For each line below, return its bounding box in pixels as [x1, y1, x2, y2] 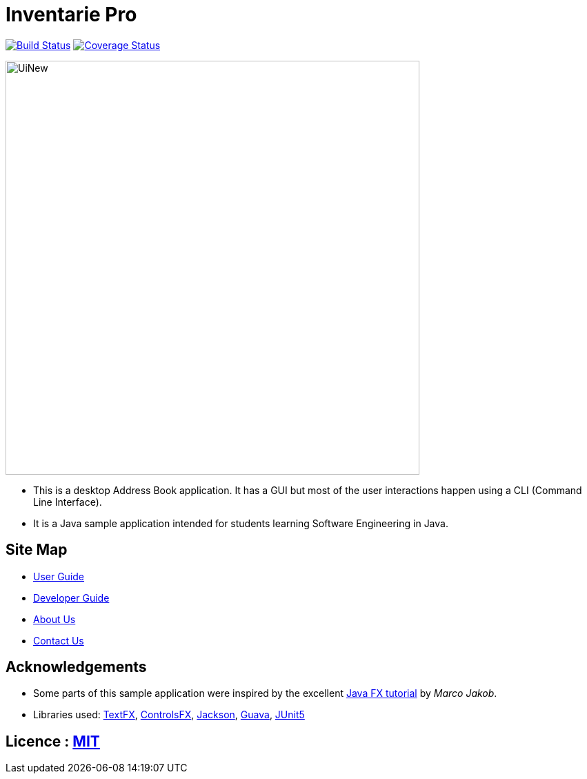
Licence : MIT [6, 732, 100, 750]
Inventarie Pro [6, 3, 137, 26]
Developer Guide [33, 591, 110, 604]
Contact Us [33, 634, 84, 647]
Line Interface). [33, 495, 102, 508]
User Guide [33, 570, 85, 582]
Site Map [6, 541, 68, 559]
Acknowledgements [6, 658, 147, 676]
